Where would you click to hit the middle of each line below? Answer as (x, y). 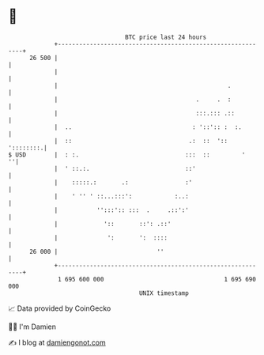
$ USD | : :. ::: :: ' (127, 155)
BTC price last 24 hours (166, 37)
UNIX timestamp (164, 293)
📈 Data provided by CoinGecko (60, 308)
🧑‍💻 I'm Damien (32, 327)
